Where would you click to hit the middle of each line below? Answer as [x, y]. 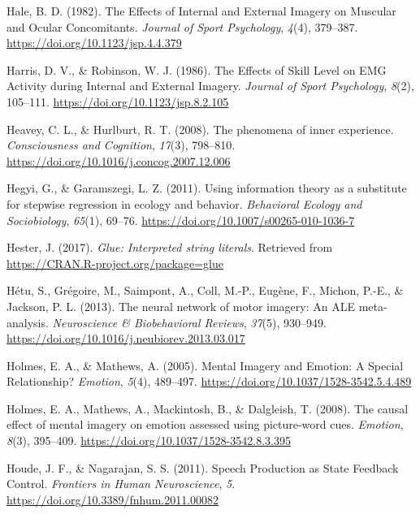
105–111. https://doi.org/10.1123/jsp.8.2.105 [118, 101]
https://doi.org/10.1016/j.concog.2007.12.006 [119, 160]
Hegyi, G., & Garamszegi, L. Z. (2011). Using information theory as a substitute [207, 188]
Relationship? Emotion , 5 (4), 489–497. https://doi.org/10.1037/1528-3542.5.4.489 [209, 381]
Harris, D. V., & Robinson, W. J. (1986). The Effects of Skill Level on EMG [197, 69]
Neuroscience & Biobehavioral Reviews [148, 322]
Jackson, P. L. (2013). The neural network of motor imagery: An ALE [181, 306]
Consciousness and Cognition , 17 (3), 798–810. [121, 145]
